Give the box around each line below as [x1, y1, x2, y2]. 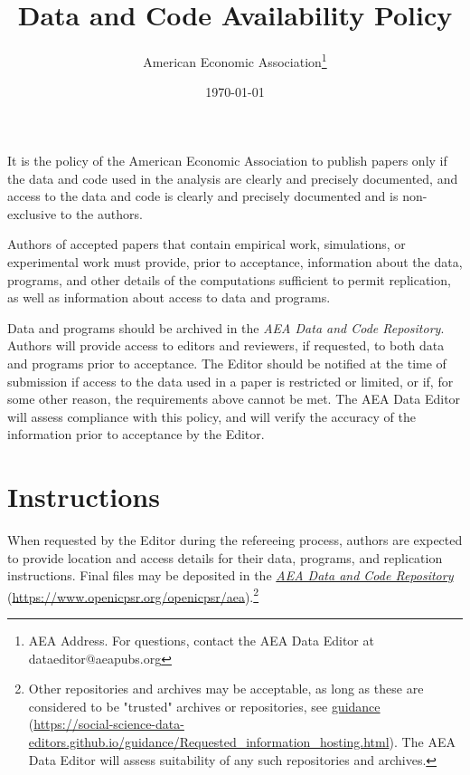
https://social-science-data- [33, 714, 184, 733]
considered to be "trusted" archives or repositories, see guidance [28, 696, 381, 715]
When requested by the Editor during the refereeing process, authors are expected [7, 531, 463, 549]
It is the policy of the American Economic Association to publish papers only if [7, 150, 447, 169]
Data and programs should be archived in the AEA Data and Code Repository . [7, 318, 445, 337]
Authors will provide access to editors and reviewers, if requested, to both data [7, 336, 445, 355]
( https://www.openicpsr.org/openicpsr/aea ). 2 [7, 584, 259, 606]
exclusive [7, 204, 57, 223]
